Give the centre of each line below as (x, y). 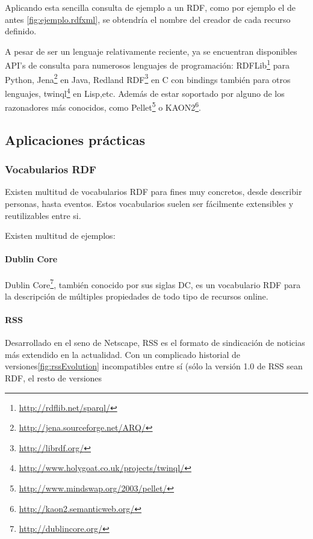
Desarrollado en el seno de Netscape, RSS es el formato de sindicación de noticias (155, 343)
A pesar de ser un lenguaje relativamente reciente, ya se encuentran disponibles (151, 51)
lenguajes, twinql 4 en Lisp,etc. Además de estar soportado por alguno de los (145, 92)
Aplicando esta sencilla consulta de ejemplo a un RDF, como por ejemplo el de (150, 7)
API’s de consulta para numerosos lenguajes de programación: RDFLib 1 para (147, 64)
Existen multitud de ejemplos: (60, 236)
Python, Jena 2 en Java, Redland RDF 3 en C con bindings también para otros (148, 78)
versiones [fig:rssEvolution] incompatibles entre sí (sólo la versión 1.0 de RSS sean (154, 366)
